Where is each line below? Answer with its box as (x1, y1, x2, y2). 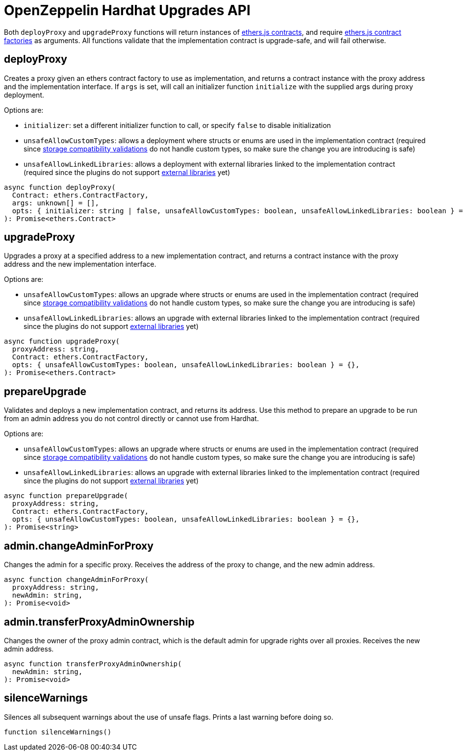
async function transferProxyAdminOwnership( (4, 659, 182, 668)
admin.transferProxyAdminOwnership (4, 615, 195, 628)
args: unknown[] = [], (12, 199, 99, 207)
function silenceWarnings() (4, 728, 112, 736)
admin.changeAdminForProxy (4, 539, 154, 552)
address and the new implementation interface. (4, 260, 156, 269)
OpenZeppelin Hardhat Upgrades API (4, 2, 251, 19)
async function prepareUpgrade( (4, 492, 128, 500)
